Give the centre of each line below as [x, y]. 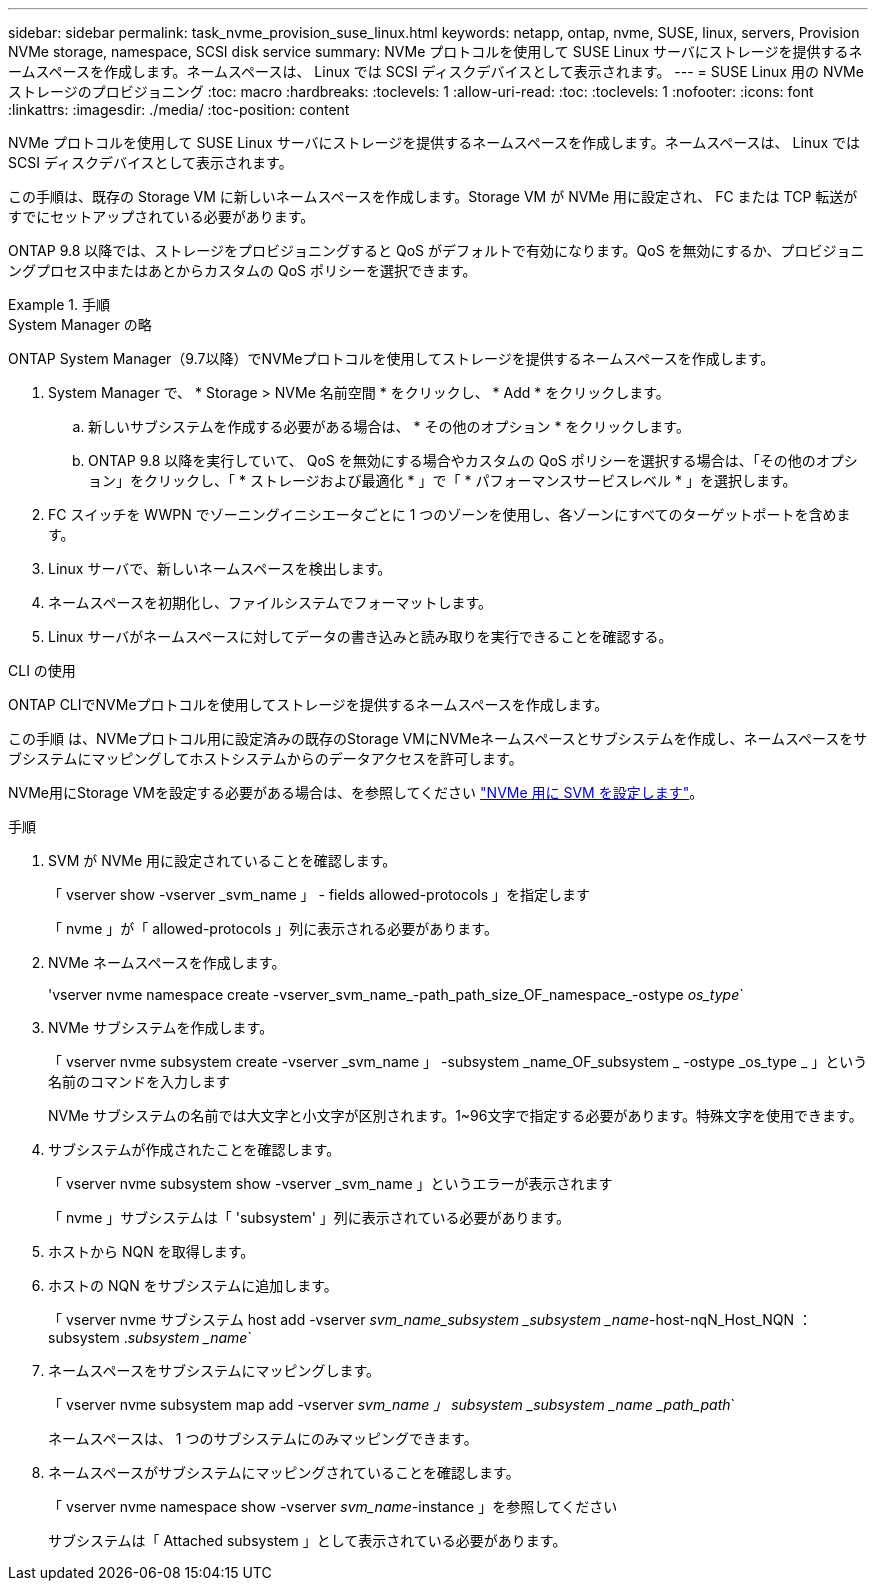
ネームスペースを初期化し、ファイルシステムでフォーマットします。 [270, 602]
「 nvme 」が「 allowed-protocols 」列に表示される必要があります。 [273, 928]
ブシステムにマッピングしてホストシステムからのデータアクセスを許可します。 [265, 758]
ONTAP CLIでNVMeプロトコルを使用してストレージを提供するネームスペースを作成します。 [308, 704]
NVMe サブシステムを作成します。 [161, 1027]
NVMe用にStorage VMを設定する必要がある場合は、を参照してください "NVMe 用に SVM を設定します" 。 [356, 792]
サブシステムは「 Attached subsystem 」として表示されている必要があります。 [307, 1540]
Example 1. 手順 [59, 304]
